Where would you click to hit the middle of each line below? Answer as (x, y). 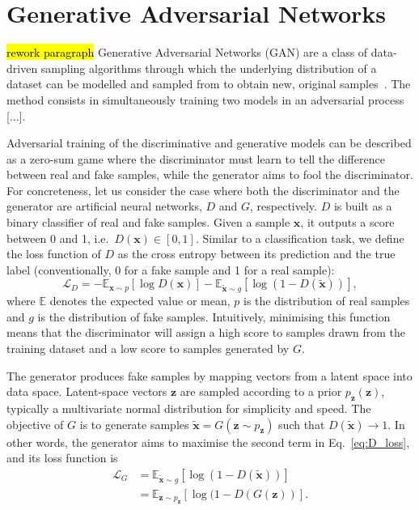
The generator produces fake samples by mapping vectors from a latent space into (209, 375)
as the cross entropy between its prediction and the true (256, 254)
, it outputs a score (347, 222)
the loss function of (54, 254)
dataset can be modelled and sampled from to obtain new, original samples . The (209, 84)
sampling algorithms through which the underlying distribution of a (209, 68)
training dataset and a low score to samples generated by (148, 348)
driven (22, 68)
